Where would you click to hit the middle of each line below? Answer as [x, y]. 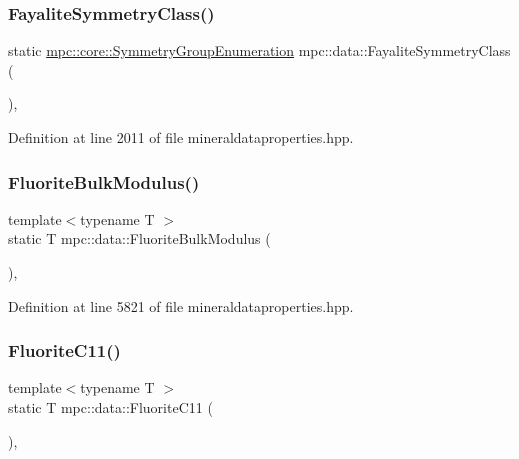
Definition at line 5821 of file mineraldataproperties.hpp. [181, 305]
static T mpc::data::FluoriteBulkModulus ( [139, 238]
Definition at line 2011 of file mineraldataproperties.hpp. [181, 137]
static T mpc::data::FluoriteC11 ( [110, 407]
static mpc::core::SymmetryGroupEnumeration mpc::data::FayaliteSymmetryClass [259, 50]
